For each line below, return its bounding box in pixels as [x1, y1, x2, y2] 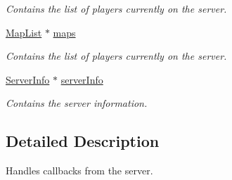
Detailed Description [6, 130, 160, 152]
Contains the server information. [6, 96, 148, 110]
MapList [6, 25, 42, 39]
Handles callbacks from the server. [6, 163, 153, 178]
